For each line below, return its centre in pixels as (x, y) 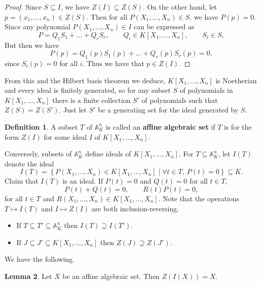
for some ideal (65, 136)
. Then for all (107, 16)
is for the (238, 126)
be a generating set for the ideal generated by (168, 110)
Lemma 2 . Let (28, 276)
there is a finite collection (91, 100)
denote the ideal (29, 163)
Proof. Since (23, 7)
